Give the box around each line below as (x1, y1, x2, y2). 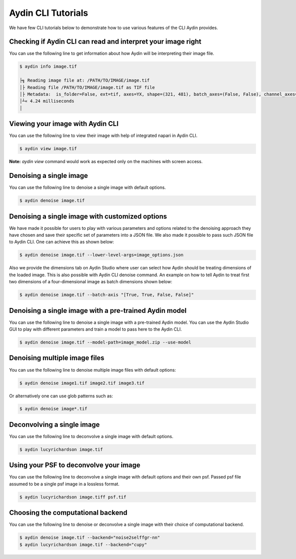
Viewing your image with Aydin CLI (9, 120, 119, 128)
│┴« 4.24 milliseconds (19, 98, 74, 104)
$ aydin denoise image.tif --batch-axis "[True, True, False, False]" (19, 292, 194, 298)
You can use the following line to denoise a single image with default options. (9, 184, 166, 190)
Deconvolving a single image (9, 420, 100, 429)
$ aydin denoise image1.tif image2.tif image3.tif (19, 380, 145, 386)
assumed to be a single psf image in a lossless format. (9, 481, 120, 487)
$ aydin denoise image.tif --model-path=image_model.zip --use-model (19, 340, 191, 345)
